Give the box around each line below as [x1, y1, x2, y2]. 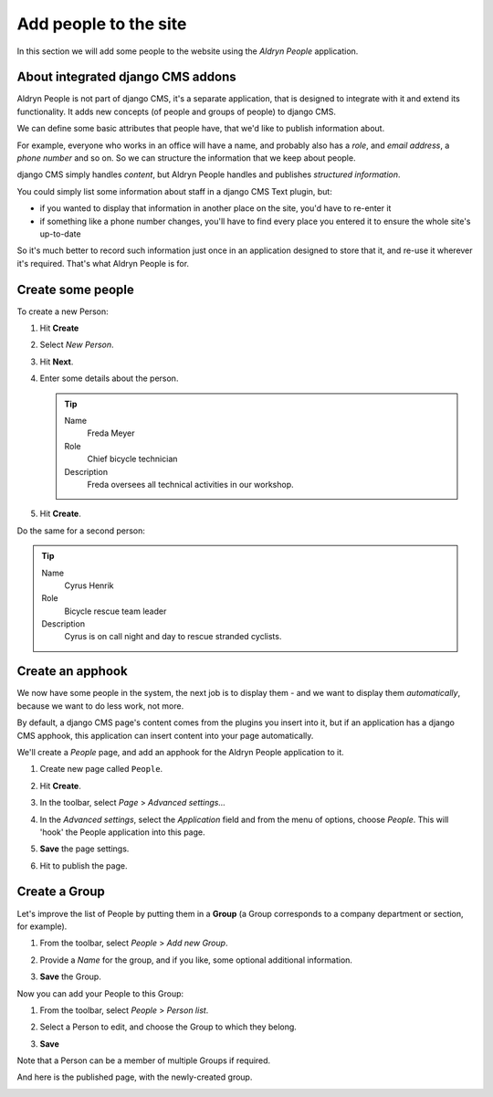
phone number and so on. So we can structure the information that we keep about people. [16, 153, 356, 163]
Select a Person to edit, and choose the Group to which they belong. [39, 1021, 297, 1032]
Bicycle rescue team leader [64, 606, 167, 617]
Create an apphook [16, 663, 128, 680]
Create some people [16, 281, 134, 297]
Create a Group [16, 884, 105, 900]
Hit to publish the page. [39, 860, 128, 871]
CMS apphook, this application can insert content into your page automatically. [16, 730, 314, 741]
